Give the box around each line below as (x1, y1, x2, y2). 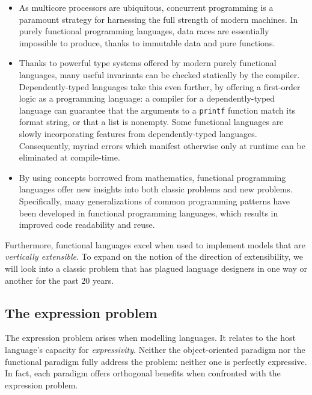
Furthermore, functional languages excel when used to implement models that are (5, 238, 305, 251)
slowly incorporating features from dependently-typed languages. (19, 127, 257, 139)
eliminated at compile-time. (19, 151, 120, 164)
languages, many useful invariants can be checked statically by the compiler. (19, 68, 300, 81)
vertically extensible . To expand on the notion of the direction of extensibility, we (5, 250, 304, 263)
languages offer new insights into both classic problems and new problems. (19, 183, 293, 195)
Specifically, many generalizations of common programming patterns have (19, 194, 290, 207)
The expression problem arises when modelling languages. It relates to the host (5, 331, 296, 344)
